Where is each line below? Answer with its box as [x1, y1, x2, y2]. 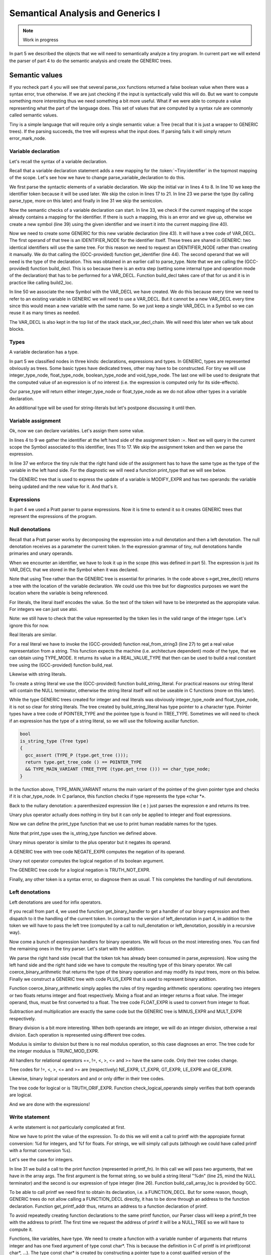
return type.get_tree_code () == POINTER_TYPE [25, 760, 142, 765]
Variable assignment [9, 417, 61, 424]
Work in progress [23, 37, 59, 43]
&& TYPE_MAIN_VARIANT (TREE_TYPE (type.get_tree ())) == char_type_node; [25, 766, 211, 772]
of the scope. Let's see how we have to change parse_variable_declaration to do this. [9, 175, 185, 181]
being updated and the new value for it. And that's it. [9, 483, 118, 489]
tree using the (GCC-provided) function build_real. [9, 662, 113, 668]
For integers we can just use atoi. [9, 606, 78, 612]
